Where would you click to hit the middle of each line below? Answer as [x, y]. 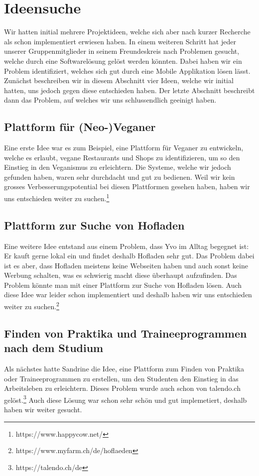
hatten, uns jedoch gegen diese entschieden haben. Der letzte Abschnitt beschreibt [129, 90]
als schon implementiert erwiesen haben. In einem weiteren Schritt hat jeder [120, 41]
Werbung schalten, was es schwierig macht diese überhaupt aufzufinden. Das [121, 275]
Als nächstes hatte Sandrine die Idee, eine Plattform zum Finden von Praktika [124, 368]
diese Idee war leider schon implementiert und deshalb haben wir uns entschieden [128, 295]
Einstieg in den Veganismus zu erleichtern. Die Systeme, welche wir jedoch [118, 167]
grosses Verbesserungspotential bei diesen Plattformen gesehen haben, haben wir [127, 186]
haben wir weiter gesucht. [43, 409]
